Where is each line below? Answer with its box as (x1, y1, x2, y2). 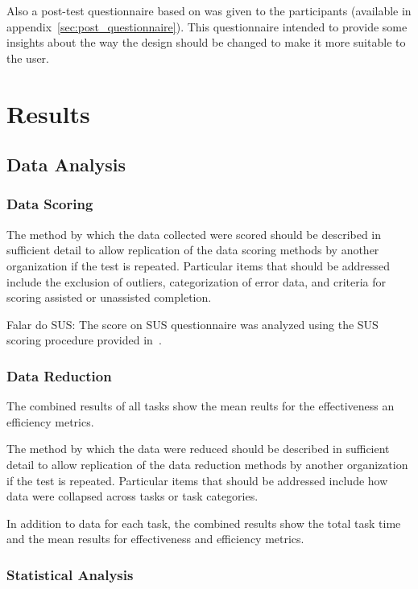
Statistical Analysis (6, 564, 134, 584)
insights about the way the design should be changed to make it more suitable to (6, 34, 406, 51)
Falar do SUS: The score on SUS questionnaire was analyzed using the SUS (6, 315, 379, 332)
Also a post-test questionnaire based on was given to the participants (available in (6, 2, 412, 19)
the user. (6, 49, 50, 66)
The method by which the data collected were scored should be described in (6, 225, 382, 242)
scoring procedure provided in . (6, 332, 162, 348)
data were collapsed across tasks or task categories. (6, 488, 259, 505)
